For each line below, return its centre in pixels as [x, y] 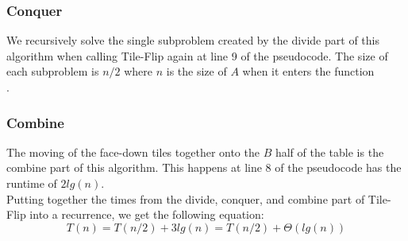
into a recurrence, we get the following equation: [147, 214]
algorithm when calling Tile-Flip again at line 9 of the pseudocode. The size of [197, 55]
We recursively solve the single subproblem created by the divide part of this [193, 40]
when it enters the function [308, 71]
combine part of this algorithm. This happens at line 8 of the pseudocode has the [204, 167]
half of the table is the [329, 152]
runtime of [32, 183]
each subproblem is [53, 71]
